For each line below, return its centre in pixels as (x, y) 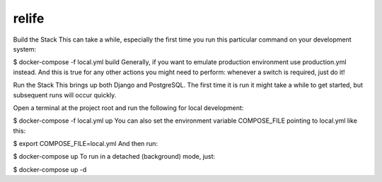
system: (25, 49)
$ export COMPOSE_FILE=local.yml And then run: (86, 144)
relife (29, 18)
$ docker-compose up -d (50, 169)
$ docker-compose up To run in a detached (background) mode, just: (114, 157)
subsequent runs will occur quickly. (65, 95)
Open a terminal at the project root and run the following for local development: (128, 108)
